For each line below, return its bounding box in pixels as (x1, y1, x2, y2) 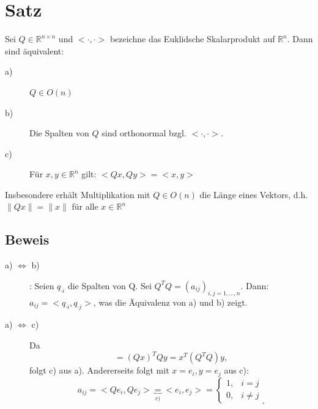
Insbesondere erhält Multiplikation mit (5, 188, 150, 201)
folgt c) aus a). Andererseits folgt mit (29, 364, 169, 377)
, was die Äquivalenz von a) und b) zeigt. (93, 295, 248, 308)
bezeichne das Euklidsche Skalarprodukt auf (109, 32, 275, 45)
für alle (72, 200, 98, 213)
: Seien (29, 279, 54, 292)
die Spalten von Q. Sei (67, 279, 152, 292)
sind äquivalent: (5, 44, 64, 57)
